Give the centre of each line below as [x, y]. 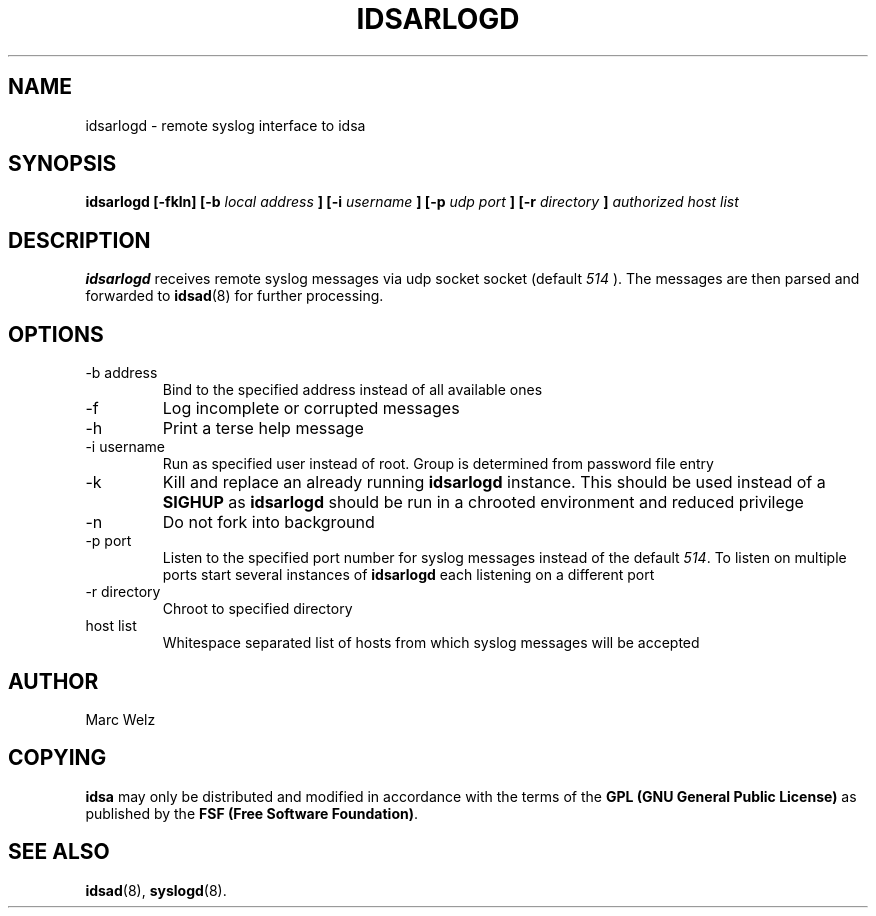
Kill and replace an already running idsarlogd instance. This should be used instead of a [494, 482]
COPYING [57, 758]
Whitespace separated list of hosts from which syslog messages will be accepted [431, 643]
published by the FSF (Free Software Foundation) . [252, 813]
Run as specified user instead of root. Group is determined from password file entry [438, 464]
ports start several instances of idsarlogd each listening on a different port [408, 575]
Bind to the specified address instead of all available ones [352, 390]
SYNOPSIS [62, 164]
